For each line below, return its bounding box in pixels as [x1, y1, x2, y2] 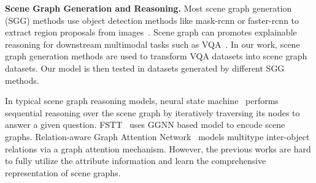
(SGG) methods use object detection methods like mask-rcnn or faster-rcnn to [5, 13, 299, 26]
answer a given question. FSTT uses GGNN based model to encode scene [5, 118, 285, 131]
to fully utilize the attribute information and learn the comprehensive [5, 154, 266, 167]
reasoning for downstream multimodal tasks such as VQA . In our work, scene [5, 37, 300, 50]
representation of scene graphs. [5, 166, 121, 179]
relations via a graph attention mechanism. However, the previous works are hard [5, 142, 311, 155]
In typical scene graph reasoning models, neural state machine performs [5, 94, 279, 107]
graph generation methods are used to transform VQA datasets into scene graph [5, 50, 307, 62]
